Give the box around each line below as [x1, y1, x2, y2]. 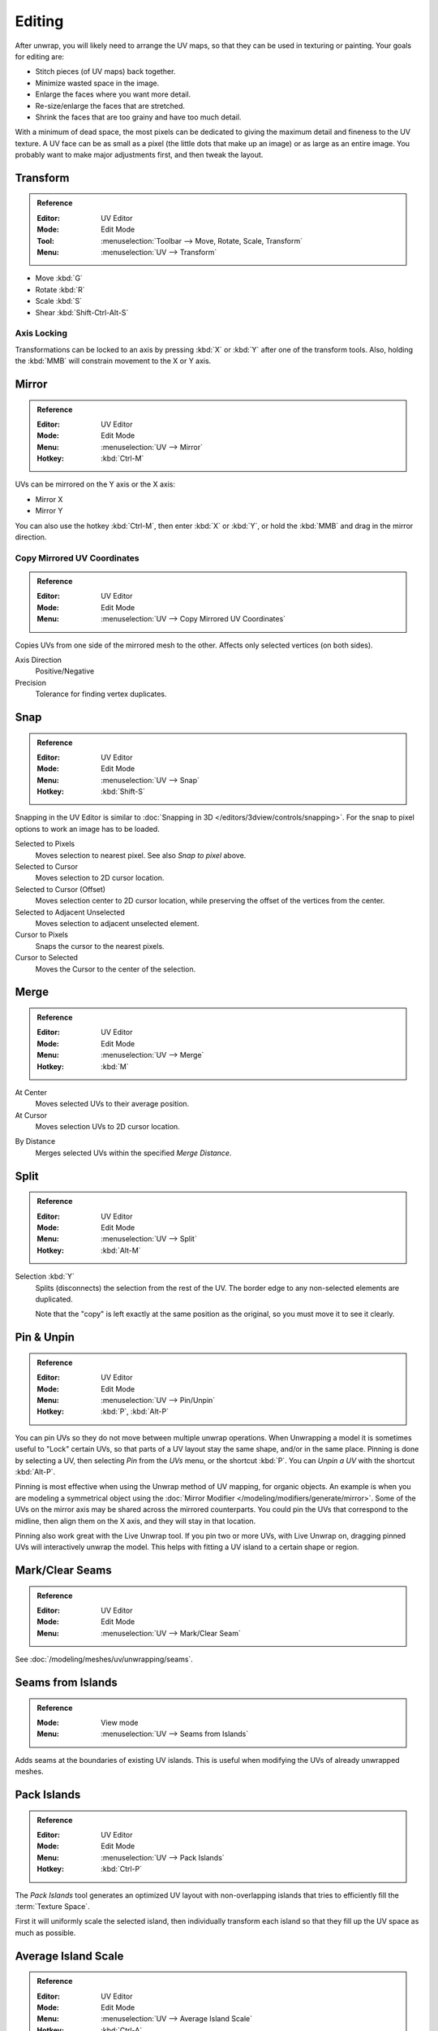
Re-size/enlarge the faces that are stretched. [35, 101, 186, 110]
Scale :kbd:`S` [35, 297, 83, 306]
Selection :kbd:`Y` [15, 1271, 75, 1281]
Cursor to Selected [15, 953, 79, 963]
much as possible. [15, 1928, 76, 1938]
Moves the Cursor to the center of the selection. [35, 964, 196, 974]
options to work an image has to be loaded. [15, 824, 160, 834]
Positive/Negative [35, 666, 95, 676]
